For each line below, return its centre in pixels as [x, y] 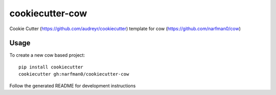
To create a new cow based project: [47, 55]
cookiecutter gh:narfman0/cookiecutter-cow [74, 74]
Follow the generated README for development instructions [73, 86]
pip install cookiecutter [51, 67]
